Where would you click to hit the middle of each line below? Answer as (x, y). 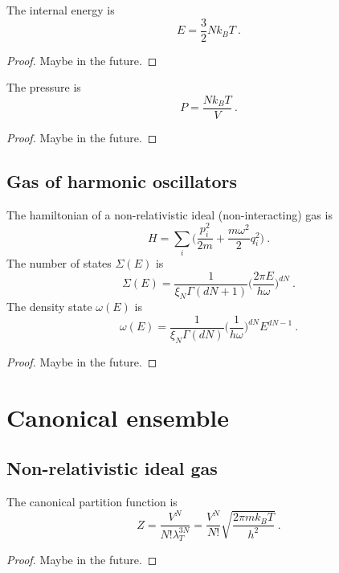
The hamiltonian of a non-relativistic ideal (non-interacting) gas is (169, 214)
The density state (49, 307)
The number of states (59, 262)
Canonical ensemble (118, 417)
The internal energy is (61, 10)
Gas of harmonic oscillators (122, 180)
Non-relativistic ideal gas (112, 468)
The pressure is (44, 87)
